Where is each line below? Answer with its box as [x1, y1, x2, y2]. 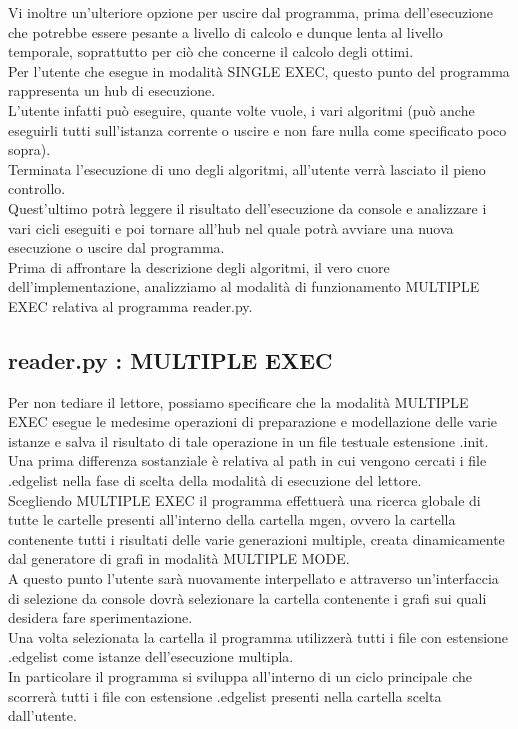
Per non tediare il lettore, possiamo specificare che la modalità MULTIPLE [8, 391, 469, 412]
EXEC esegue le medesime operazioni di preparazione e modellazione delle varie [8, 411, 498, 432]
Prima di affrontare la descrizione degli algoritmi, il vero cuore [8, 256, 390, 277]
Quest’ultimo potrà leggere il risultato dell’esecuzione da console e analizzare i [8, 197, 487, 218]
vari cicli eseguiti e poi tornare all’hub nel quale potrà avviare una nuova [8, 217, 454, 238]
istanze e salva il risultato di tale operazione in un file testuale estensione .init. [8, 430, 489, 451]
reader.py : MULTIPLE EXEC [8, 344, 333, 375]
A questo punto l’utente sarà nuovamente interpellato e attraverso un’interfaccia [8, 568, 499, 589]
